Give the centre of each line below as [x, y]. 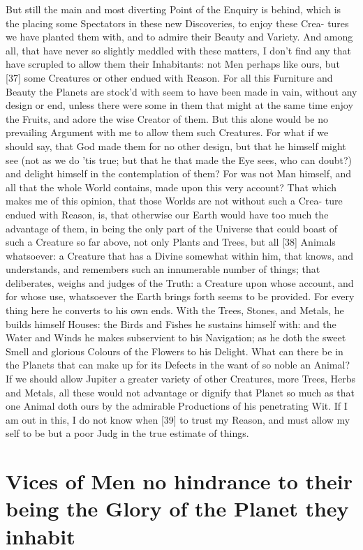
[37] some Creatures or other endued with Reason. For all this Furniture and [169, 77]
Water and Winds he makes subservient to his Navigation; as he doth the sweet [176, 337]
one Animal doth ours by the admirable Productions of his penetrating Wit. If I [177, 406]
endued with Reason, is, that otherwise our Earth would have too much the [167, 214]
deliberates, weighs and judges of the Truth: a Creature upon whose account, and [180, 282]
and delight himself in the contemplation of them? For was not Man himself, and [179, 173]
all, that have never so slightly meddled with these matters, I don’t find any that [179, 50]
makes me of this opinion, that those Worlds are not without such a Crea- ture [174, 201]
